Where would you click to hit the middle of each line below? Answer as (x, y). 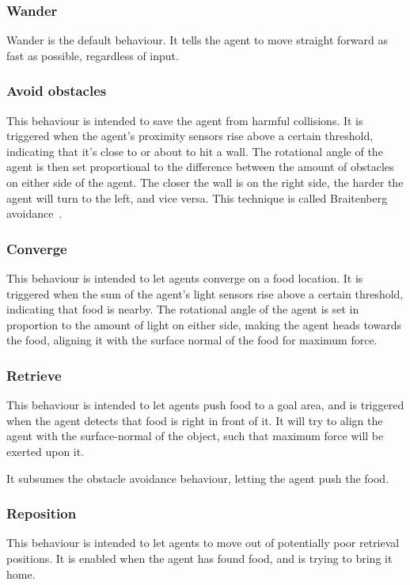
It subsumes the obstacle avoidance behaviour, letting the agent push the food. (198, 478)
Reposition (42, 513)
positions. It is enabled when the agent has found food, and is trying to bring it (199, 558)
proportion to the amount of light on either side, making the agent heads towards (204, 324)
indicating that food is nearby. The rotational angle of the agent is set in (183, 309)
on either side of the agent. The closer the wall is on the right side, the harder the (205, 182)
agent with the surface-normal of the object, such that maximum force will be (195, 436)
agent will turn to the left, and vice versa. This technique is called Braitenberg (197, 198)
